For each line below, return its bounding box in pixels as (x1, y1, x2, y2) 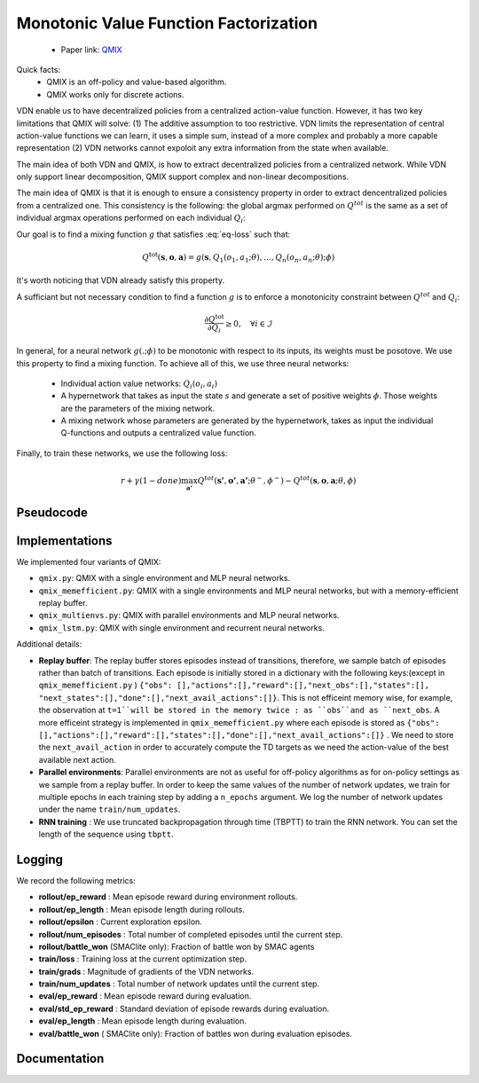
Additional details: (16, 639, 82, 649)
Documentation (16, 1051, 105, 1066)
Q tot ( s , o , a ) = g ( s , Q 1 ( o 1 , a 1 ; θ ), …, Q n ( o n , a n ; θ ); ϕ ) (142, 251, 335, 264)
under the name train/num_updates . (38, 804, 181, 815)
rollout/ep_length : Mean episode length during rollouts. (38, 904, 246, 914)
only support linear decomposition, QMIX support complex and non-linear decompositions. (16, 171, 349, 182)
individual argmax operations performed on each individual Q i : (16, 213, 246, 225)
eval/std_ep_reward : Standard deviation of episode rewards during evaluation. (38, 1003, 330, 1014)
